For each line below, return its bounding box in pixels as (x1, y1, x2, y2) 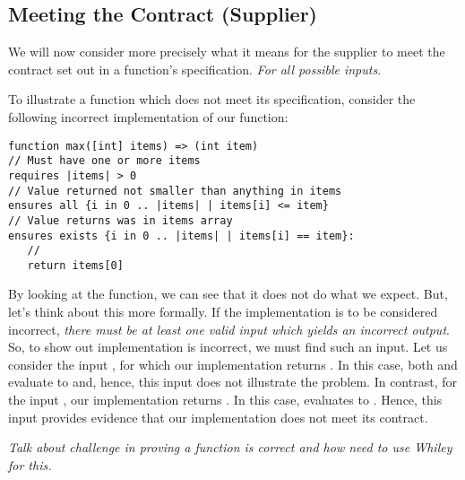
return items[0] (27, 258, 124, 272)
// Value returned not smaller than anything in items (8, 184, 342, 197)
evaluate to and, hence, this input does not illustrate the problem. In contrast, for (8, 372, 457, 391)
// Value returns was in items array (8, 214, 233, 227)
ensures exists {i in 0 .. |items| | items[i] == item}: (8, 229, 355, 242)
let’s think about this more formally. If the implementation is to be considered (8, 302, 438, 321)
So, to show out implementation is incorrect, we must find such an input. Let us (8, 337, 448, 356)
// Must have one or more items (8, 154, 201, 168)
